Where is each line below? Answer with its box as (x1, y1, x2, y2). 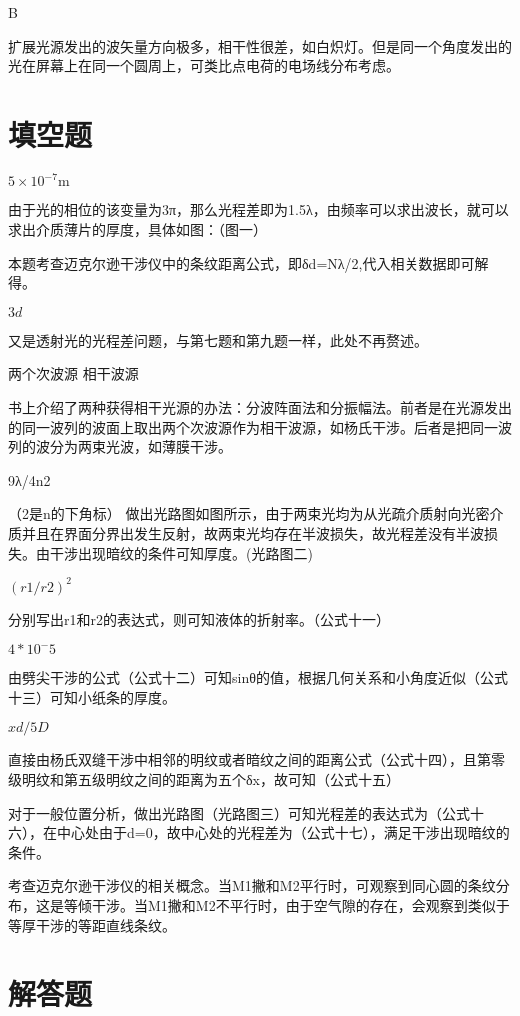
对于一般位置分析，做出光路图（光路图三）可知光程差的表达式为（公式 (8, 802, 470, 823)
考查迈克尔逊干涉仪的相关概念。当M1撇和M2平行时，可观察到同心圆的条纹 (8, 875, 496, 896)
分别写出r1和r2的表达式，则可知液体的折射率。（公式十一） (8, 608, 390, 629)
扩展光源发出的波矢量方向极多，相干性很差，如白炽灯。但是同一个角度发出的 (8, 35, 512, 56)
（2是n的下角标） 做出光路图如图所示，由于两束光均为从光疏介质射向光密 (8, 503, 490, 524)
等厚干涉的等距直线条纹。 (8, 914, 176, 935)
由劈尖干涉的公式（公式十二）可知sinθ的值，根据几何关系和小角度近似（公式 (8, 667, 508, 688)
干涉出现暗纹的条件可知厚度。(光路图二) (49, 542, 313, 563)
